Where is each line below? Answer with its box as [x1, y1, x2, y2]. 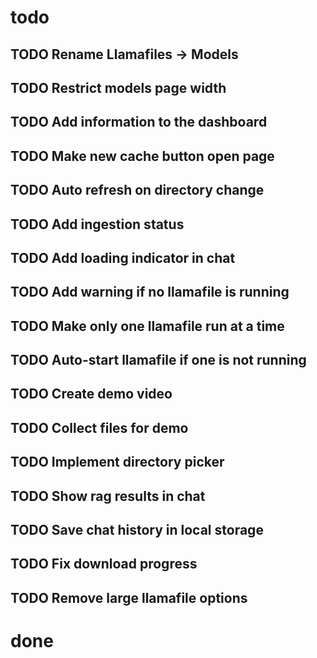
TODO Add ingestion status [10, 216, 185, 233]
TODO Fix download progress [10, 556, 198, 573]
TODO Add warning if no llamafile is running [10, 284, 290, 301]
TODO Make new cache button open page [10, 147, 275, 165]
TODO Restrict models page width [10, 79, 227, 96]
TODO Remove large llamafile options [10, 589, 248, 606]
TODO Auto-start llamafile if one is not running [10, 352, 307, 369]
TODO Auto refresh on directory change [10, 182, 265, 199]
